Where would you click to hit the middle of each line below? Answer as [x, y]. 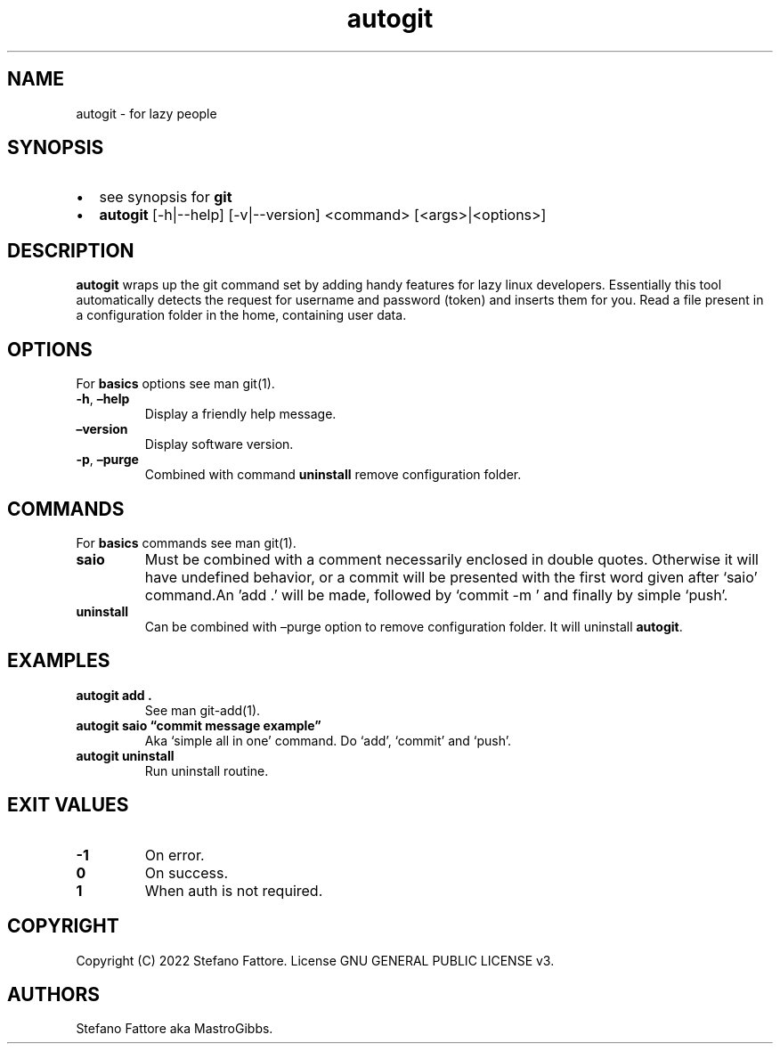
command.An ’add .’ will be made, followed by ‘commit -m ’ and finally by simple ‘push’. [436, 595]
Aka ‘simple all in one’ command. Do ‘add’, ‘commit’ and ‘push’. [328, 740]
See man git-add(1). [203, 710]
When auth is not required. [234, 890]
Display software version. [219, 444]
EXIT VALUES [68, 805]
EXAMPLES [59, 661]
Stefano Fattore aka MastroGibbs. [175, 1029]
